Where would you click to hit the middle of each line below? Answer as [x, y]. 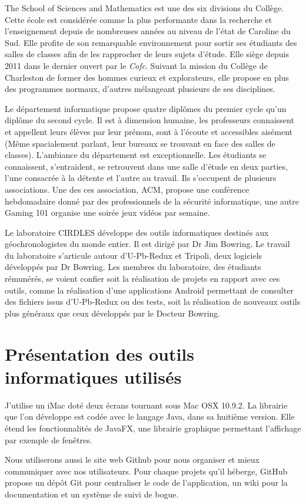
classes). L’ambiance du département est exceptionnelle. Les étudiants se [136, 155]
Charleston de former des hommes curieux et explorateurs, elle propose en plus [147, 77]
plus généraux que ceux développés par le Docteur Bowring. [113, 313]
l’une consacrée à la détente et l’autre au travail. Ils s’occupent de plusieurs [141, 178]
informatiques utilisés [93, 376]
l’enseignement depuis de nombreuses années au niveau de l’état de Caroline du [148, 31]
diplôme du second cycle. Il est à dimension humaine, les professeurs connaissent [149, 120]
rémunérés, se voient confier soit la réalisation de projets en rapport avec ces [142, 279]
